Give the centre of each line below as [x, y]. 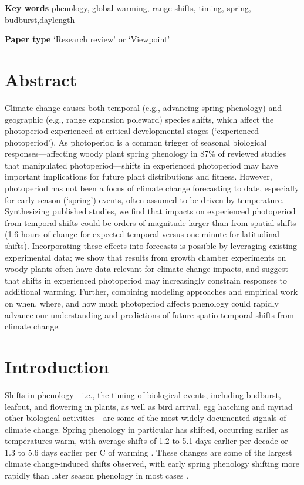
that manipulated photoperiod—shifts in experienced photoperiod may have [141, 165]
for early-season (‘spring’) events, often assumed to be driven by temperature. [144, 199]
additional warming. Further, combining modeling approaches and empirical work [151, 292]
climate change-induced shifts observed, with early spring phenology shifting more [152, 464]
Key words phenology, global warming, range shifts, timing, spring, [128, 8]
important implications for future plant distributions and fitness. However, [139, 176]
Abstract [41, 79]
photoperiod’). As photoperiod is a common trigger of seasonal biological [136, 142]
